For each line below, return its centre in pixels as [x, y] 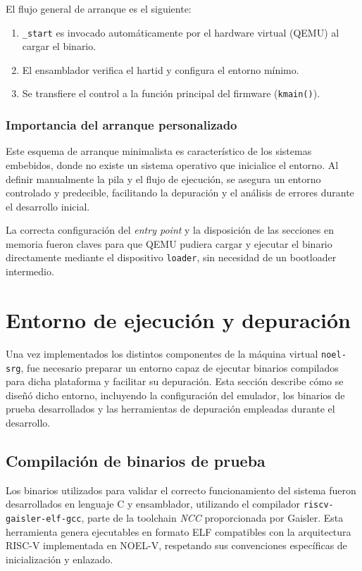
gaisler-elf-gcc [44, 519]
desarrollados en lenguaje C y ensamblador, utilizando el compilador [153, 504]
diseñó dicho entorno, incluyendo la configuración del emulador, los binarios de [175, 395]
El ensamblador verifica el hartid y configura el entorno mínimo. [161, 69]
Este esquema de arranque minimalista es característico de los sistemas [159, 151]
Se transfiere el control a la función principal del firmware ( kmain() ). [171, 93]
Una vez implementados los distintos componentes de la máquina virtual [162, 353]
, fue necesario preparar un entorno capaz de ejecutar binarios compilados [180, 367]
